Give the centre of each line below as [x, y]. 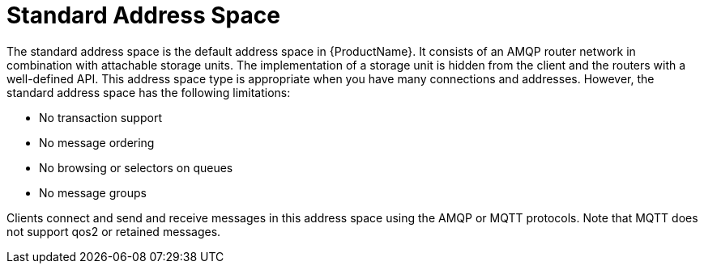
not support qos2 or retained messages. [114, 231]
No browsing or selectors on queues [136, 167]
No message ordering [97, 142]
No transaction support [100, 117]
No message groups [93, 192]
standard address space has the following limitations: [149, 92]
